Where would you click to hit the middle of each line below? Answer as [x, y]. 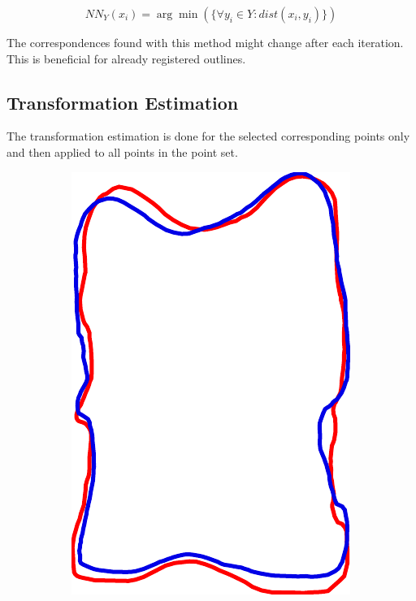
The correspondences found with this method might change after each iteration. [205, 42]
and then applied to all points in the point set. [122, 151]
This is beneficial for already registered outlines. [126, 58]
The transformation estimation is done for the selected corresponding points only [208, 136]
